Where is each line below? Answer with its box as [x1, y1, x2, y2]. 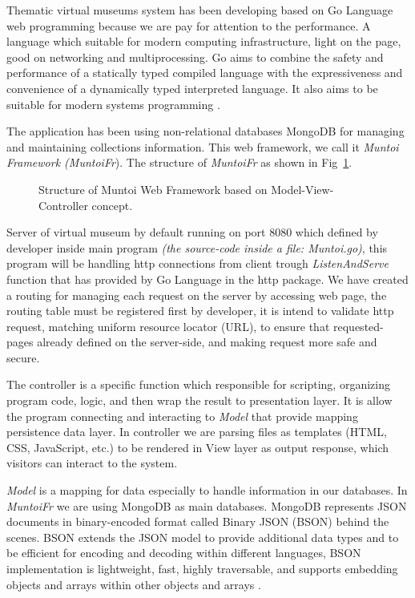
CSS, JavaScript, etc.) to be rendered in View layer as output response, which [6, 438, 389, 455]
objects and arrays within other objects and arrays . [6, 576, 261, 592]
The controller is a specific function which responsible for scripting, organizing [6, 376, 390, 393]
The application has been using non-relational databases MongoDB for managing [6, 123, 405, 139]
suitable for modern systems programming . [6, 95, 220, 112]
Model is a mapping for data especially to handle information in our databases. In [6, 482, 408, 499]
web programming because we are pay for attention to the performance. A [6, 17, 371, 34]
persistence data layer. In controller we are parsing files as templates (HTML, [6, 423, 387, 440]
